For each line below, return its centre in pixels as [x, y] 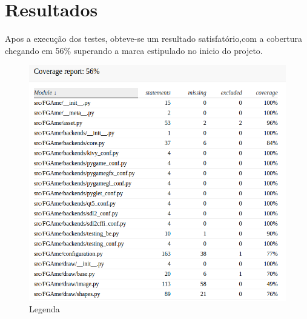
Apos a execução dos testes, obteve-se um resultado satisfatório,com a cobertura [154, 39]
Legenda [45, 309]
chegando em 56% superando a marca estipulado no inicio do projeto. [134, 50]
